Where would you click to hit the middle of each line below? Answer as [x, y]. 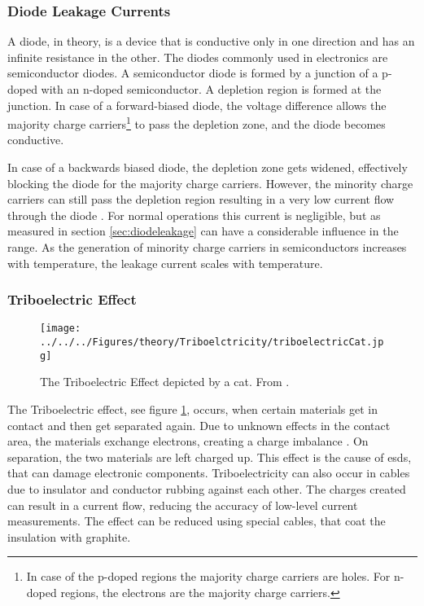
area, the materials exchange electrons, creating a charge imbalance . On [188, 441]
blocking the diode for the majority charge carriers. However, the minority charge [210, 183]
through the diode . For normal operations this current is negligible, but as [194, 215]
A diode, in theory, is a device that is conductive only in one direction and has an [211, 41]
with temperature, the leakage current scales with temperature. [165, 263]
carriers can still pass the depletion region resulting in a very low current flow [201, 199]
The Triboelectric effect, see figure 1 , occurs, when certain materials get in [193, 408]
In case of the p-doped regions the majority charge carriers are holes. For [208, 576]
